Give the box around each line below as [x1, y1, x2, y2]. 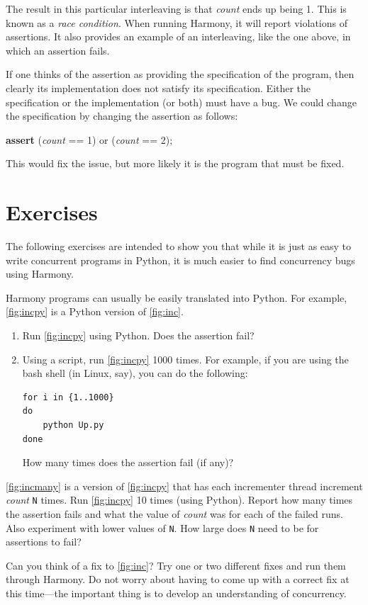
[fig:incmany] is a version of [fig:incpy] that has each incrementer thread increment [6, 478, 363, 493]
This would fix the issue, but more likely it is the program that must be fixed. [6, 156, 345, 171]
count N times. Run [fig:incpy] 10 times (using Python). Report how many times [6, 492, 353, 507]
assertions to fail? [6, 534, 82, 549]
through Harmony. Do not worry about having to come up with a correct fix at [6, 572, 350, 587]
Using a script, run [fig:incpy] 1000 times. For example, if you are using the [22, 351, 349, 366]
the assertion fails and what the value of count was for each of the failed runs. [6, 507, 343, 521]
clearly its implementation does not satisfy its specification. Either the [6, 80, 311, 95]
